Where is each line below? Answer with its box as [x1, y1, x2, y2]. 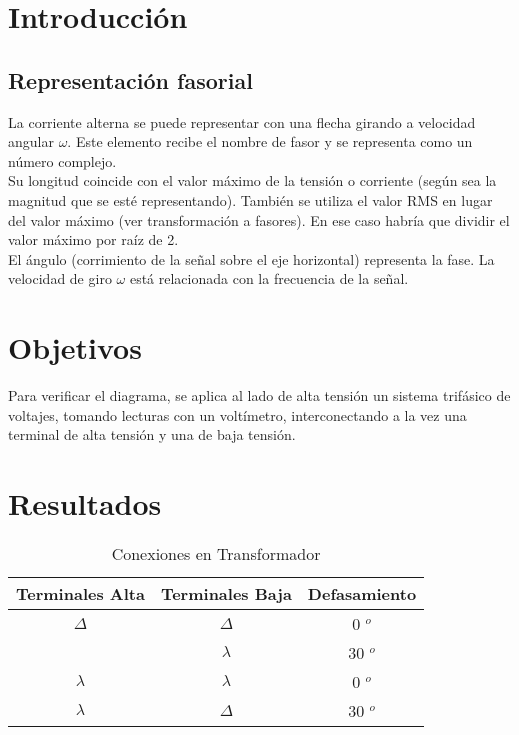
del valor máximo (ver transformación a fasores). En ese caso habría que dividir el [8, 209, 510, 230]
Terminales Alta [16, 581, 145, 605]
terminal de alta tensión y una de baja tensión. [8, 424, 296, 445]
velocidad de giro [8, 268, 112, 289]
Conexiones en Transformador [111, 541, 321, 565]
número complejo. [8, 150, 117, 171]
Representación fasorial [8, 64, 253, 95]
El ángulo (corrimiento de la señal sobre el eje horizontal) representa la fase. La [8, 248, 495, 269]
